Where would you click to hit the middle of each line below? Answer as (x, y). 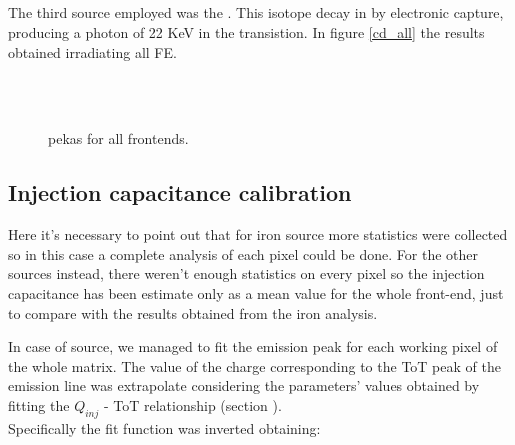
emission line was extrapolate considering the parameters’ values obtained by (244, 385)
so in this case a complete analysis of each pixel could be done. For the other (243, 253)
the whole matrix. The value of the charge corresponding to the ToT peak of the (254, 365)
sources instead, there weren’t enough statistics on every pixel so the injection (246, 273)
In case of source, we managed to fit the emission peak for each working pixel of (253, 346)
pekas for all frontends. (118, 138)
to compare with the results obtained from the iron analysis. (193, 312)
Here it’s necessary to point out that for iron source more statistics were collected (258, 234)
